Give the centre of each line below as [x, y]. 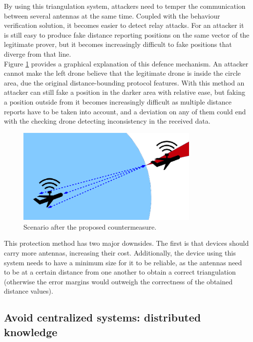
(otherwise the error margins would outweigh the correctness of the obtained [118, 281]
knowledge [31, 331]
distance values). [29, 291]
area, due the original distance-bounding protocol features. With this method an [124, 82]
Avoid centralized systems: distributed [103, 317]
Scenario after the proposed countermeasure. [90, 226]
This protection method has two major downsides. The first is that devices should [126, 243]
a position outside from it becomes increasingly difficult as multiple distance [118, 101]
